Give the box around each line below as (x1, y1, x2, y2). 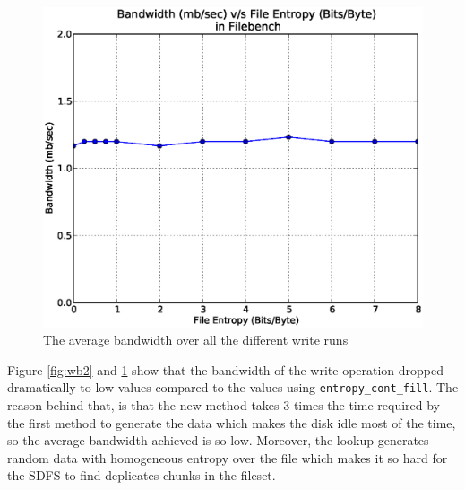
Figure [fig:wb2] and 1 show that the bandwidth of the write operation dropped (7, 360, 444, 379)
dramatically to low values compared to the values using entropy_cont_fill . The (7, 378, 459, 397)
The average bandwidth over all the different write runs (43, 330, 349, 349)
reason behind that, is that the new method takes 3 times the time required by (7, 395, 441, 414)
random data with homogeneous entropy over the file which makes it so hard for (7, 448, 448, 467)
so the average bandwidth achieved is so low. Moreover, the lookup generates (7, 431, 429, 450)
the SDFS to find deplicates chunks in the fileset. (7, 466, 276, 485)
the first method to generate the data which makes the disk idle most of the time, (7, 413, 456, 432)
